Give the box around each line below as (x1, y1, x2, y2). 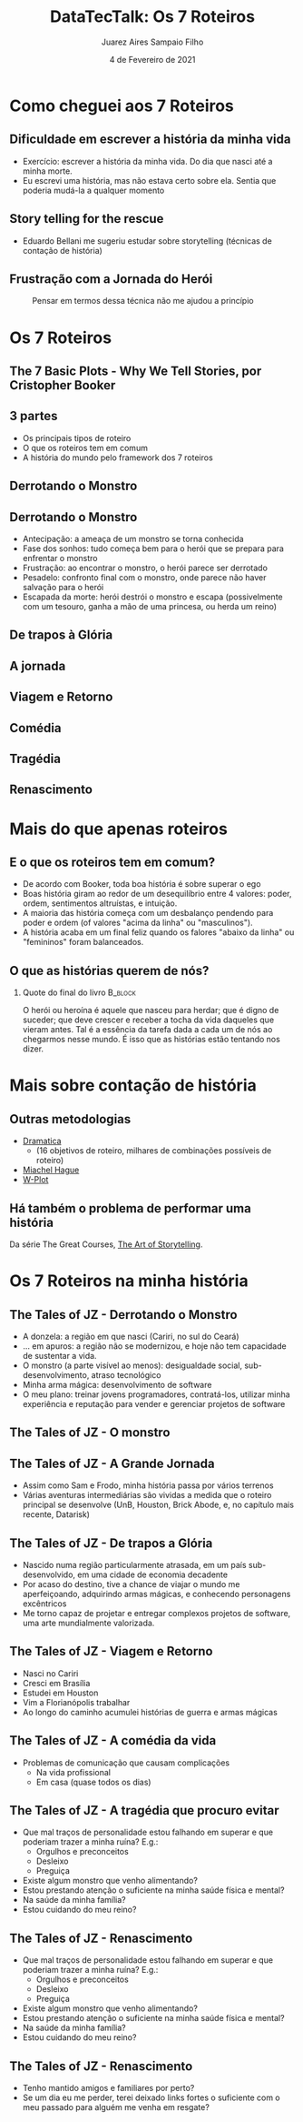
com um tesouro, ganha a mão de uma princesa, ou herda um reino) (22, 600, 278, 611)
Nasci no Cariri (22, 1667, 79, 1679)
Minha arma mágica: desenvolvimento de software (22, 1379, 212, 1390)
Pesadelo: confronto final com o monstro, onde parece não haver (22, 571, 267, 583)
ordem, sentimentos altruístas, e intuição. (22, 898, 178, 909)
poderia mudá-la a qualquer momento (22, 185, 165, 196)
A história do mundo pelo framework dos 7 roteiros (22, 452, 213, 463)
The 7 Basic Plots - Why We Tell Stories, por (9, 363, 262, 378)
